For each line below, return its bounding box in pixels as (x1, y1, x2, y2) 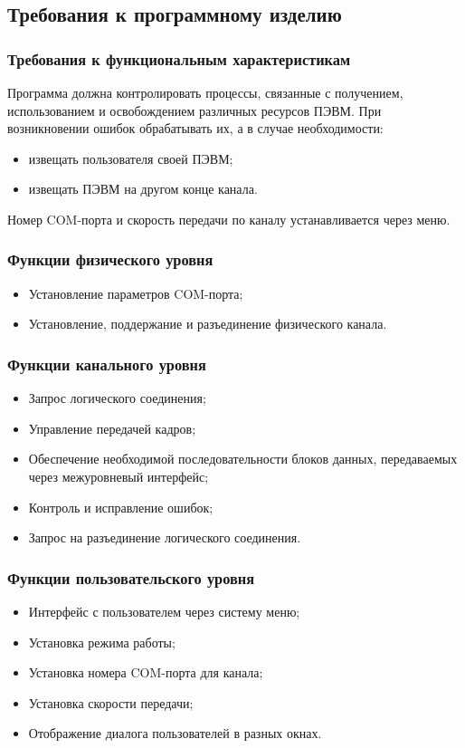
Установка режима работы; (28, 632, 176, 651)
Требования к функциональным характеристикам (7, 47, 351, 70)
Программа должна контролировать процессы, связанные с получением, (7, 83, 403, 101)
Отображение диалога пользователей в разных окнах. (28, 724, 322, 743)
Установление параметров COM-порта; (28, 283, 243, 302)
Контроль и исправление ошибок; (28, 497, 214, 516)
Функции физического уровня (7, 248, 214, 271)
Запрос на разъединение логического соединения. (28, 528, 301, 547)
